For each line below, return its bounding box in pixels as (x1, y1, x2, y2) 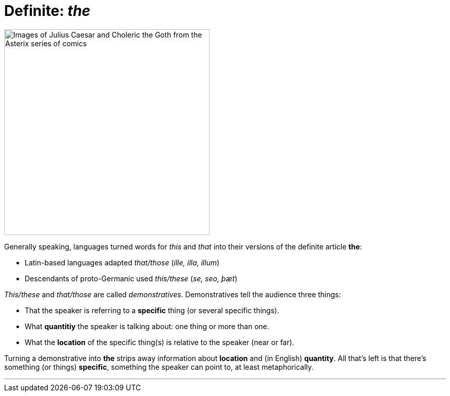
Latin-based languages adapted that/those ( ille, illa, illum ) (25, 258, 220, 267)
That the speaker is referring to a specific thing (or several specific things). (25, 305, 279, 315)
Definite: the (4, 2, 90, 20)
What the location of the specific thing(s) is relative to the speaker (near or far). (25, 337, 294, 347)
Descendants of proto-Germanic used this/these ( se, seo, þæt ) (25, 274, 237, 283)
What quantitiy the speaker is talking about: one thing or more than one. (25, 321, 270, 331)
